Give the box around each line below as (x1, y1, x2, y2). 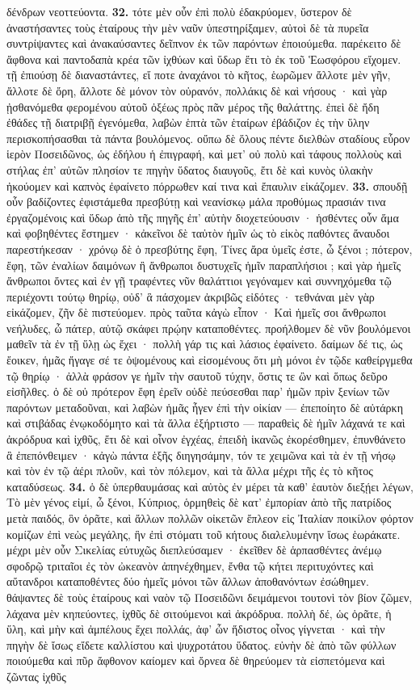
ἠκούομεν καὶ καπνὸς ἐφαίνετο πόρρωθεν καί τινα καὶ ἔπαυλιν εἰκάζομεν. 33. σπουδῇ (6, 177, 408, 194)
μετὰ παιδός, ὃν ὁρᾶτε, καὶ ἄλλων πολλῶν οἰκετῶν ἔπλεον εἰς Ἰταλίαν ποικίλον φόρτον (6, 510, 414, 526)
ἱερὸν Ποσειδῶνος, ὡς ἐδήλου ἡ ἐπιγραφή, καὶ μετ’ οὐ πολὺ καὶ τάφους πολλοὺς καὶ (6, 145, 402, 162)
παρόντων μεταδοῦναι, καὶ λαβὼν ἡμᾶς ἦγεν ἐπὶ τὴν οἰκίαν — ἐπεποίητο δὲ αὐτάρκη (6, 398, 403, 415)
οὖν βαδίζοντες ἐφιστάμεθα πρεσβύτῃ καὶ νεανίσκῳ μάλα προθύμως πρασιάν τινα (6, 193, 386, 210)
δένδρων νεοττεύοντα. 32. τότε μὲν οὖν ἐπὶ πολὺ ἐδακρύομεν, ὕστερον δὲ (6, 3, 352, 19)
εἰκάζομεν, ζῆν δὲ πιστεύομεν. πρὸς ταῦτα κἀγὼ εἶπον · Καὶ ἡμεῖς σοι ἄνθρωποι (6, 304, 386, 321)
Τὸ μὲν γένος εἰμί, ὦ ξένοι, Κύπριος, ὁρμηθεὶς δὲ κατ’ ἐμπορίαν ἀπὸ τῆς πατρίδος (6, 494, 392, 511)
